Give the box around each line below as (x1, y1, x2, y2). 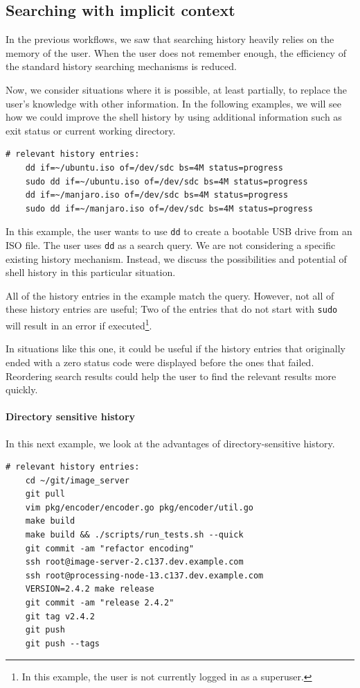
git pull (25, 489, 65, 499)
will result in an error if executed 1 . (6, 316, 152, 332)
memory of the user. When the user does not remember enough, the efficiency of (6, 45, 346, 60)
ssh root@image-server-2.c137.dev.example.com (25, 557, 244, 567)
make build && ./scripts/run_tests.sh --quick (25, 530, 244, 540)
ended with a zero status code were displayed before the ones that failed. (6, 354, 314, 369)
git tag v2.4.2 (25, 611, 95, 621)
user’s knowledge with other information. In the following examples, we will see (6, 96, 341, 110)
